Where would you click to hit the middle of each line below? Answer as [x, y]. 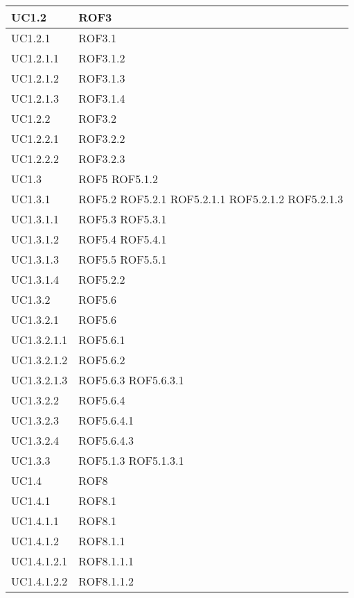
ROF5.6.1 [102, 340]
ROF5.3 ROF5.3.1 [123, 219]
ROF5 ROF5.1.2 [118, 179]
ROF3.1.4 [102, 98]
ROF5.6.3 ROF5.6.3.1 [131, 380]
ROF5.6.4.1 [106, 420]
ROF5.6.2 [102, 360]
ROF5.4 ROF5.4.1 [123, 239]
